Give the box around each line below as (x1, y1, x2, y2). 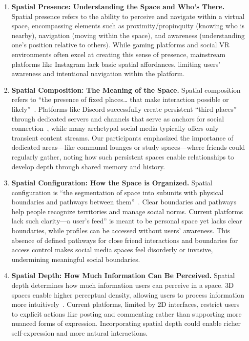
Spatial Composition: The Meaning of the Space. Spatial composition (11, 84, 241, 95)
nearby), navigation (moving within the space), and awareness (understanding (11, 30, 245, 40)
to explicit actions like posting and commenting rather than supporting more (11, 308, 242, 319)
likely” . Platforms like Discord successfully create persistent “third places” (11, 103, 237, 114)
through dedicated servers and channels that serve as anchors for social (11, 113, 224, 123)
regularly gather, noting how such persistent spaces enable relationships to (11, 151, 234, 161)
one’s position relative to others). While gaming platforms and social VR (11, 40, 229, 50)
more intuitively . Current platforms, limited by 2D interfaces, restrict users (11, 299, 240, 309)
